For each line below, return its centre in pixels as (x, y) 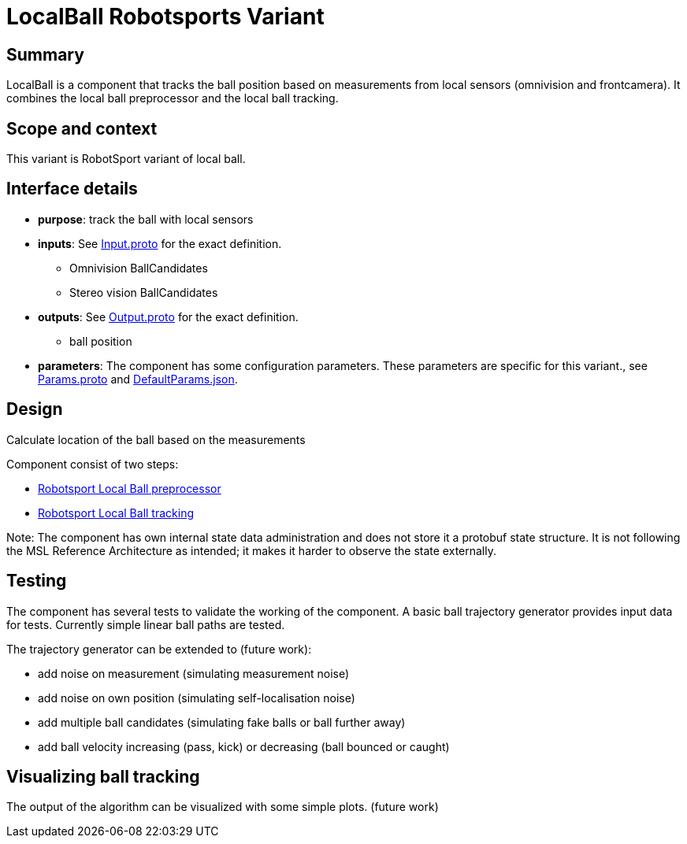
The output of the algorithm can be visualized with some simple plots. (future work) (223, 807)
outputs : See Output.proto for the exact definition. (168, 316)
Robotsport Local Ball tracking (116, 513)
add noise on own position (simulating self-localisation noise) (197, 698)
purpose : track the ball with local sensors (146, 219)
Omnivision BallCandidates (139, 268)
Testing (37, 581)
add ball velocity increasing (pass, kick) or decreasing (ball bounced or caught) (244, 746)
